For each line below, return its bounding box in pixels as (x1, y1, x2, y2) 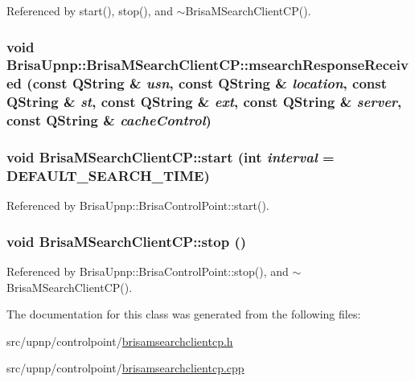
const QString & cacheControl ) (6, 110, 212, 130)
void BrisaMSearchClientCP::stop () (6, 231, 247, 251)
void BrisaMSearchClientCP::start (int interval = (6, 147, 335, 167)
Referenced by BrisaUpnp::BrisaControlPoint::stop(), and (6, 263, 289, 280)
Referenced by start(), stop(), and (6, 2, 173, 18)
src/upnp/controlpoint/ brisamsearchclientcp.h (6, 332, 233, 349)
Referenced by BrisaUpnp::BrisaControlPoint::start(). (6, 197, 269, 214)
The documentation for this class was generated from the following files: (6, 306, 361, 322)
